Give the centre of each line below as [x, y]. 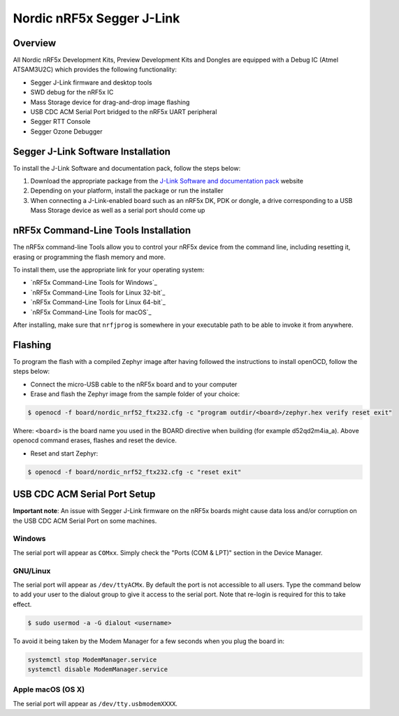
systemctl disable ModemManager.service [97, 669]
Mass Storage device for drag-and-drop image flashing [110, 102]
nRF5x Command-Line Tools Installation [102, 231]
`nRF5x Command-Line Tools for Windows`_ [94, 283]
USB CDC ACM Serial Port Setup [84, 494]
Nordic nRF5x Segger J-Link [96, 18]
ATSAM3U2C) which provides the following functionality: [95, 69]
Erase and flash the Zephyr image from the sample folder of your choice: [135, 394]
